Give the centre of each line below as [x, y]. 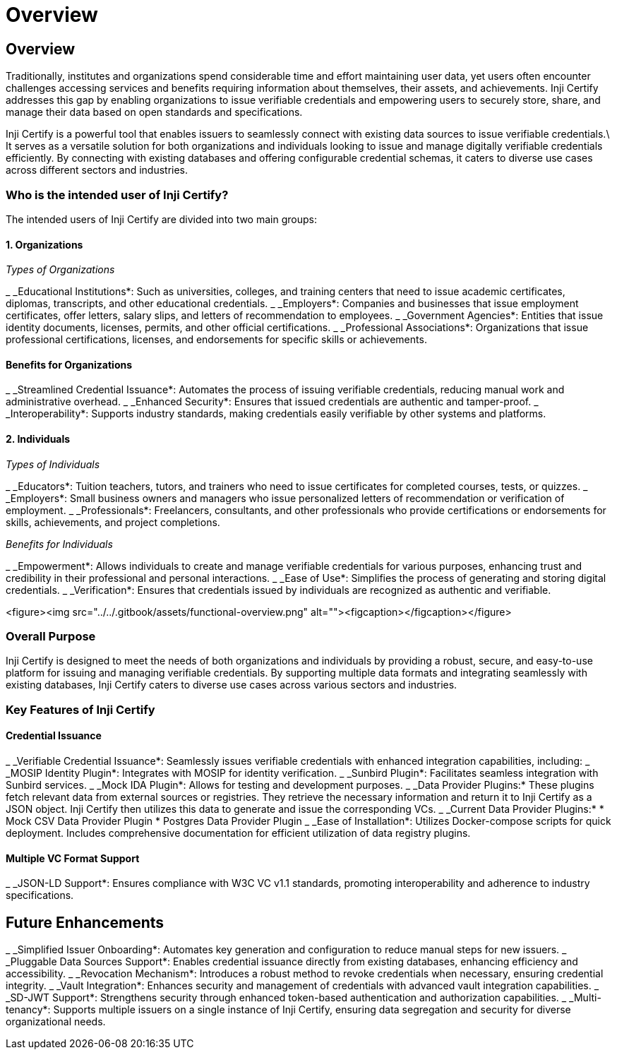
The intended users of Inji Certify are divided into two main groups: [161, 219]
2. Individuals [38, 439]
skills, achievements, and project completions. [113, 522]
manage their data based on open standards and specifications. [154, 112]
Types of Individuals [53, 464]
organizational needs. [56, 1021]
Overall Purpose [51, 636]
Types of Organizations [60, 270]
